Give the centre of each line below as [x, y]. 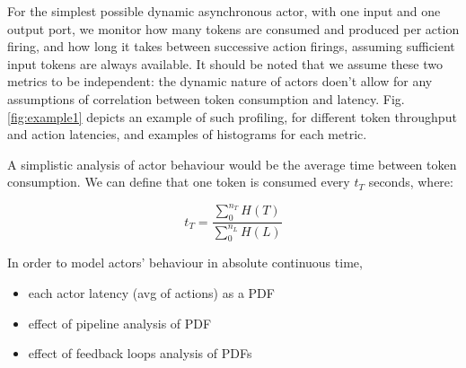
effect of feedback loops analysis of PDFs [140, 353]
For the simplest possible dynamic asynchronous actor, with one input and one [224, 11]
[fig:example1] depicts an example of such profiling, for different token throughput [232, 116]
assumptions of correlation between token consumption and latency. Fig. [206, 98]
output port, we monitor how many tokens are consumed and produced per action [233, 28]
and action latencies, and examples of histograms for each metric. [187, 134]
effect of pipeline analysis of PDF [120, 323]
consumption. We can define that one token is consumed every [179, 182]
